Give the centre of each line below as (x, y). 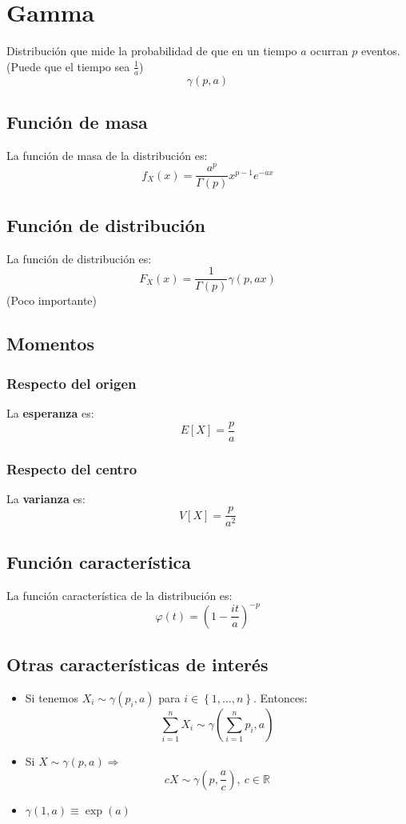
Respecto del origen (72, 383)
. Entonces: (280, 697)
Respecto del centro (72, 468)
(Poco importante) (52, 300)
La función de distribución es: (79, 258)
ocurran (329, 51)
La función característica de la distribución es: (119, 595)
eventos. (380, 51)
